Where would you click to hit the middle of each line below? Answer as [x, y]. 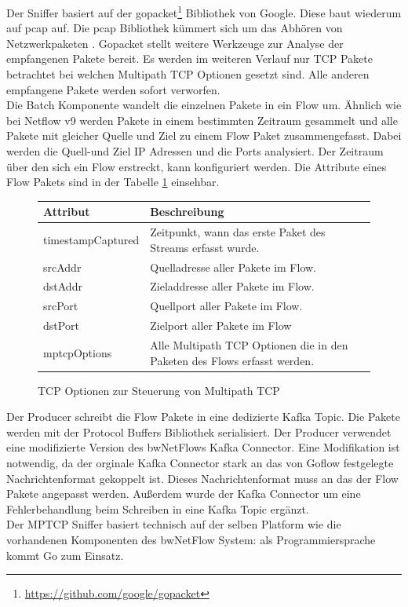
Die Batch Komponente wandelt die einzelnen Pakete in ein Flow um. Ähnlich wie [204, 105]
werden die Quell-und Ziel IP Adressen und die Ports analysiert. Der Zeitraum [195, 151]
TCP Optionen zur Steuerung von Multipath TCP [159, 390]
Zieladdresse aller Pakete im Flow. [232, 286]
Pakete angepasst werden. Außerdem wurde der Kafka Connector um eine [184, 494]
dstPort [61, 325]
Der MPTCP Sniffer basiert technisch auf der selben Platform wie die [174, 524]
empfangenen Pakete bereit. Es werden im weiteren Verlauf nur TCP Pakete [189, 59]
